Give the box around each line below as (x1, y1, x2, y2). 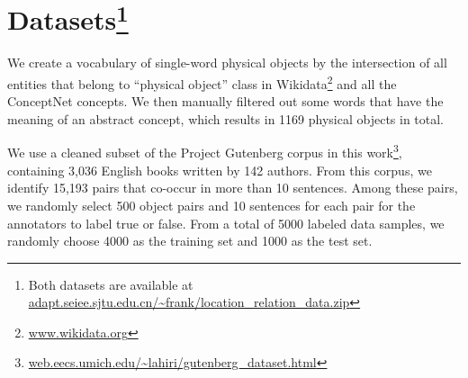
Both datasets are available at (28, 274, 193, 293)
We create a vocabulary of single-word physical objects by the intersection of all (7, 53, 447, 72)
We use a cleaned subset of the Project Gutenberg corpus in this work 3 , (7, 140, 402, 162)
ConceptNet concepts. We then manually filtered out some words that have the (7, 92, 444, 111)
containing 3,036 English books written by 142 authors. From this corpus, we (7, 160, 432, 179)
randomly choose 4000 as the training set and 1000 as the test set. (7, 231, 373, 250)
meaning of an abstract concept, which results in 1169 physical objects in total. (7, 109, 445, 128)
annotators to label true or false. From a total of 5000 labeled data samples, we (7, 213, 445, 232)
